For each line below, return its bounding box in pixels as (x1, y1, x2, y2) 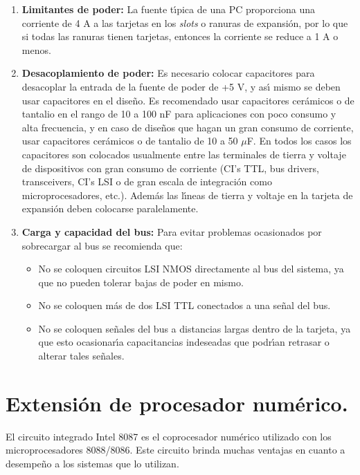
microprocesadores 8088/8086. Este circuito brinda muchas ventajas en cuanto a (6, 443, 345, 457)
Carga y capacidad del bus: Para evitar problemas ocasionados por (21, 224, 322, 239)
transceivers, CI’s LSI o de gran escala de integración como (21, 174, 272, 189)
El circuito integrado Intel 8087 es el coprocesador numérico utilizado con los (6, 429, 332, 443)
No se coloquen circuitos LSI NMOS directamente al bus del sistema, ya (38, 261, 344, 276)
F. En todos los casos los (246, 133, 352, 148)
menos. (21, 42, 51, 57)
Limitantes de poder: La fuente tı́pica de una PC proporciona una (21, 2, 316, 16)
